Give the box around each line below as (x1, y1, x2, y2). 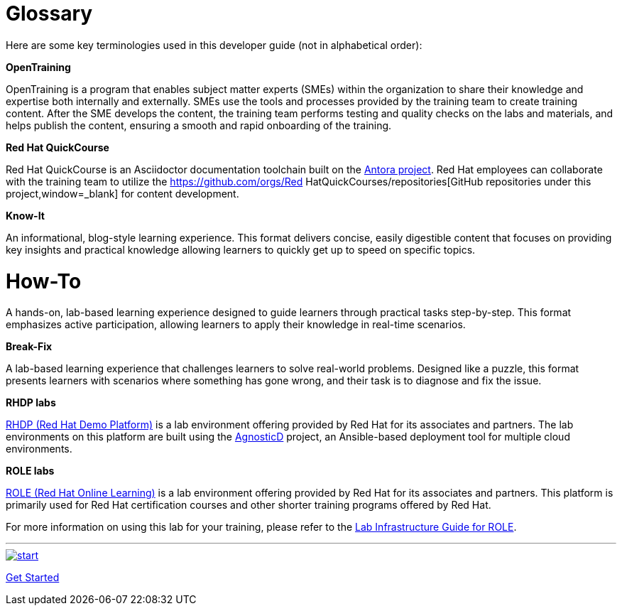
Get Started (6, 571, 60, 584)
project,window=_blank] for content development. (6, 187, 239, 200)
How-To (6, 269, 82, 293)
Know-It (6, 209, 45, 222)
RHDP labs (6, 396, 56, 409)
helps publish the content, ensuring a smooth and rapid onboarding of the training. (6, 119, 392, 131)
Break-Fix (6, 340, 53, 353)
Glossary (6, 1, 93, 26)
